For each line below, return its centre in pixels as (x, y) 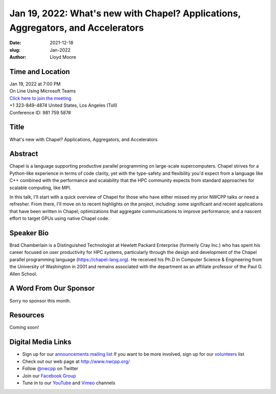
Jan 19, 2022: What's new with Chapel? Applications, (125, 13)
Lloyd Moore (63, 57)
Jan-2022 (60, 50)
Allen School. (24, 274)
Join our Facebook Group (49, 376)
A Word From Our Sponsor (52, 288)
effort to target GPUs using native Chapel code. (59, 218)
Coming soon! (24, 328)
